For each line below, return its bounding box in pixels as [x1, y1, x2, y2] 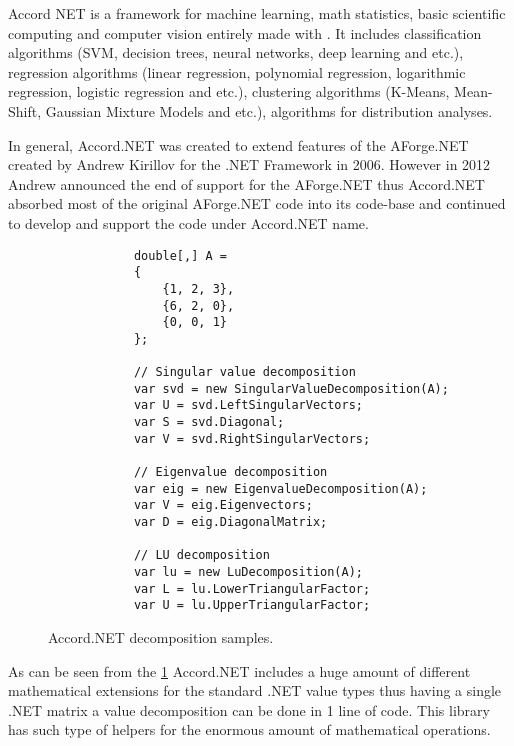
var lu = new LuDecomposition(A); [133, 565, 363, 579]
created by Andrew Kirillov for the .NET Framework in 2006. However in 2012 [8, 154, 491, 175]
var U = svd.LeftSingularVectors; [133, 398, 363, 413]
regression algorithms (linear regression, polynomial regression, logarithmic [8, 61, 466, 82]
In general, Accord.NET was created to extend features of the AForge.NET [8, 134, 469, 155]
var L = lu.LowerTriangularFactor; [133, 581, 371, 596]
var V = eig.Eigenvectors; [133, 498, 313, 513]
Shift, [8, 100, 42, 121]
